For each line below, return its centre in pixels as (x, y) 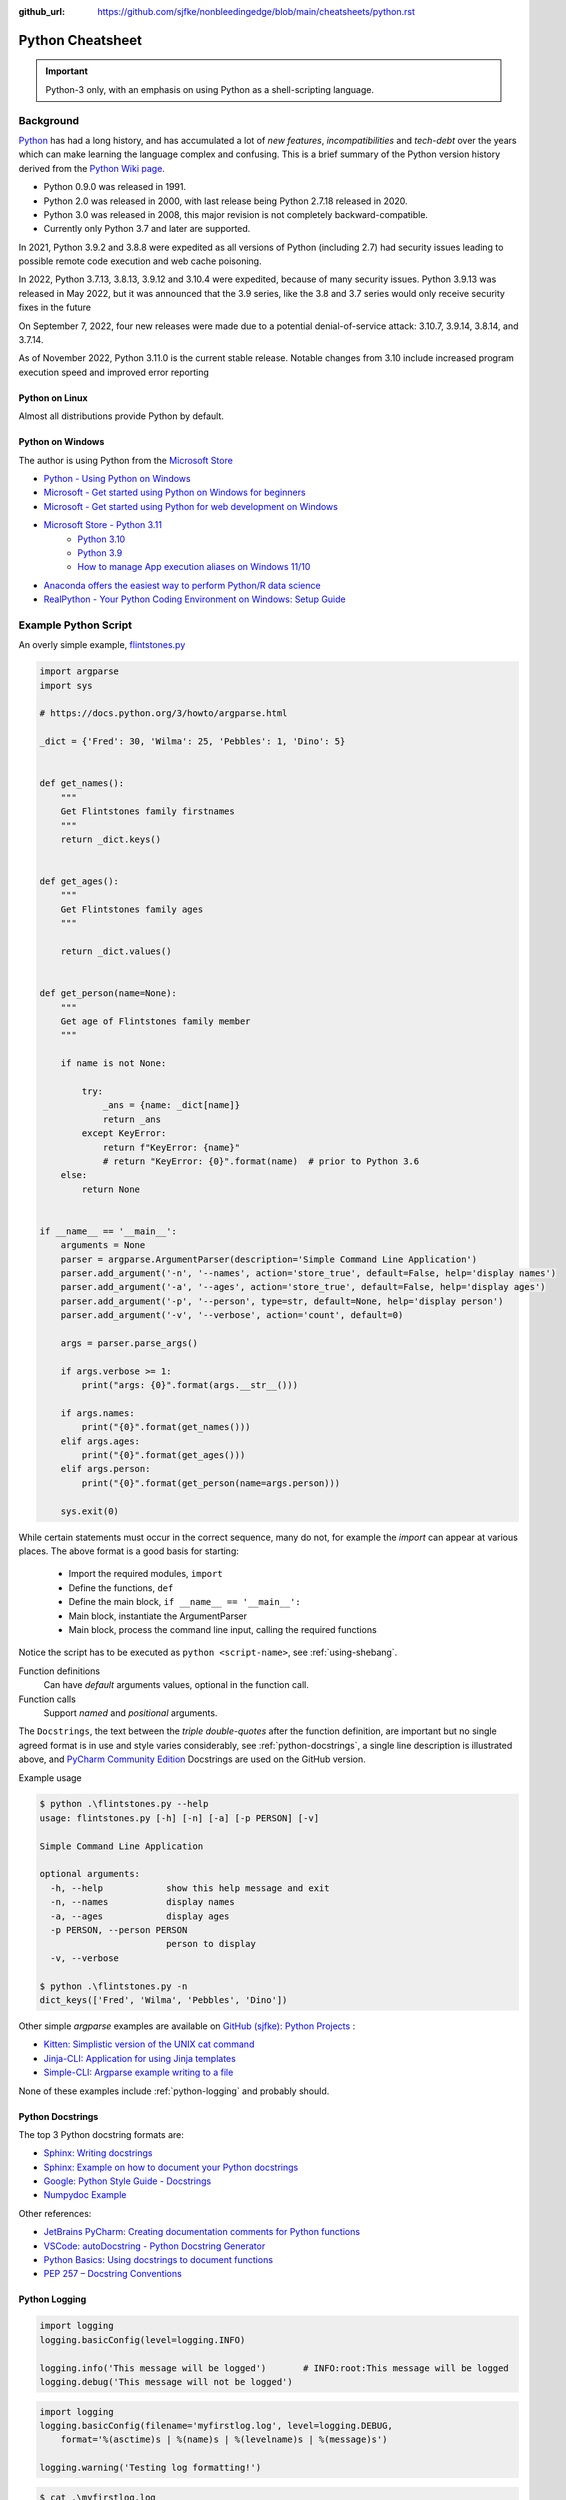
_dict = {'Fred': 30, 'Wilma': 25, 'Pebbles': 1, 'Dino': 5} (192, 741)
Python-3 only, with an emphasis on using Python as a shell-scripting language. (210, 89)
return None (110, 1189)
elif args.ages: (100, 1441)
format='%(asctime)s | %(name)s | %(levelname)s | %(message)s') (224, 2439)
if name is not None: (113, 1063)
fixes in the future (55, 307)
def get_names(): (82, 783)
